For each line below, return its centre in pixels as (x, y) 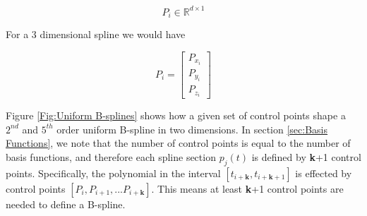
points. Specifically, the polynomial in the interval (113, 173)
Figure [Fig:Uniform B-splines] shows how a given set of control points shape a (176, 115)
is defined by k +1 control (306, 157)
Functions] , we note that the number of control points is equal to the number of (178, 143)
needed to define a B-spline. (66, 204)
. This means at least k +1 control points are (247, 188)
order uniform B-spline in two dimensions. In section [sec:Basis (192, 129)
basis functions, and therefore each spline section (111, 157)
